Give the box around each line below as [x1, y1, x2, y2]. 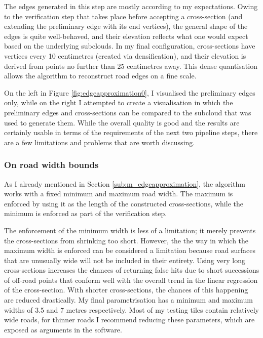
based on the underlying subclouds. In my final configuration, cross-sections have [4, 40, 255, 51]
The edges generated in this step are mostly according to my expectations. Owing [4, 1, 258, 11]
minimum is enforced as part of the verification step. [4, 208, 167, 219]
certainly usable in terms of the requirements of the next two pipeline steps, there [4, 127, 258, 138]
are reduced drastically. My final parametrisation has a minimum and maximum [4, 294, 253, 305]
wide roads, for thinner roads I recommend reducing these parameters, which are [4, 314, 255, 325]
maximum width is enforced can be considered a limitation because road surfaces [4, 245, 255, 256]
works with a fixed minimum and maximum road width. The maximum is [4, 188, 233, 199]
